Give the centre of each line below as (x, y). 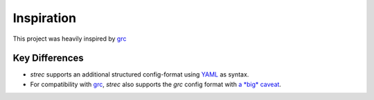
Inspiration (44, 18)
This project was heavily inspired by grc (70, 39)
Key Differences (48, 58)
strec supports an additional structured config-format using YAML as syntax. (140, 74)
